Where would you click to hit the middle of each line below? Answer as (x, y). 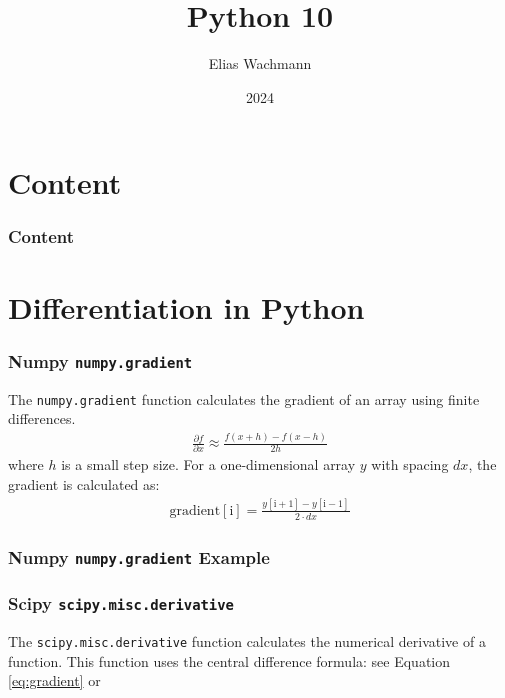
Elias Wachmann (260, 63)
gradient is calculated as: (84, 484)
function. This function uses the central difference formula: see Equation (229, 660)
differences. (42, 418)
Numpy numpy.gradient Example (139, 556)
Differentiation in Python (186, 306)
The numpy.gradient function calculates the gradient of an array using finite (244, 398)
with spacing (410, 464)
